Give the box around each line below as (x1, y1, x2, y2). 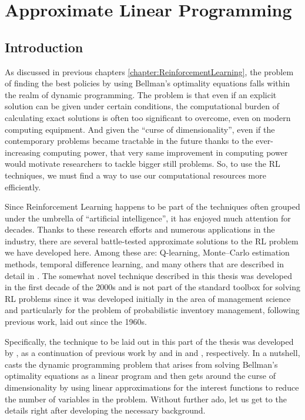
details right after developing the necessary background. (5, 404, 206, 416)
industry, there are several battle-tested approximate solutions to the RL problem (5, 234, 299, 247)
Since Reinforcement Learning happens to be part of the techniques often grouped (5, 200, 300, 213)
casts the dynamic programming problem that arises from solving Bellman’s (5, 358, 278, 370)
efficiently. (5, 180, 41, 193)
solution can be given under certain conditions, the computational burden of (5, 100, 279, 112)
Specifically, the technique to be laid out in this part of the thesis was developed (5, 335, 294, 347)
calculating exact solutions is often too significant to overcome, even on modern (5, 111, 291, 123)
